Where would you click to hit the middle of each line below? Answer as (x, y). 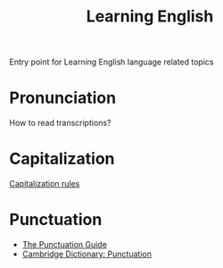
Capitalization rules (45, 184)
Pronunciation (63, 98)
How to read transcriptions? (60, 123)
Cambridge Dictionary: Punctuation (87, 254)
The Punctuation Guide (64, 244)
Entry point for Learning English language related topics (111, 62)
